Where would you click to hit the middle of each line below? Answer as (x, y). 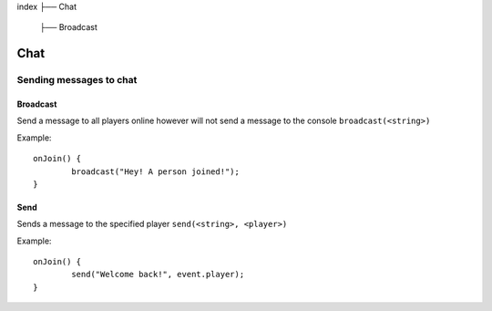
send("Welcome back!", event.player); (158, 275)
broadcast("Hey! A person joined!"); (156, 171)
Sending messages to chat (77, 80)
